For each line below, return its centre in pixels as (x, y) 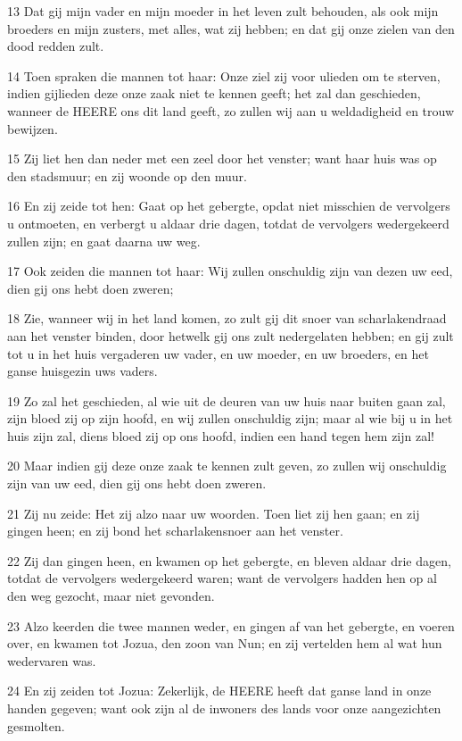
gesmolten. (36, 725)
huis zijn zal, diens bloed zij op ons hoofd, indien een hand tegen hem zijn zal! (221, 435)
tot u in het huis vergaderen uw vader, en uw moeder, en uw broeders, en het (218, 353)
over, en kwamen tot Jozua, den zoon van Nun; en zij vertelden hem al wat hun (225, 643)
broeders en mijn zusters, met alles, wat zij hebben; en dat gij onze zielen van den (231, 28)
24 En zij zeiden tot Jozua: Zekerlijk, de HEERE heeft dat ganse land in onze (219, 691)
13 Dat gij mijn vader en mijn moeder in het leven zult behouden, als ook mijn (223, 11)
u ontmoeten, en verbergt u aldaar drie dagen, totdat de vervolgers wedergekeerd (228, 223)
